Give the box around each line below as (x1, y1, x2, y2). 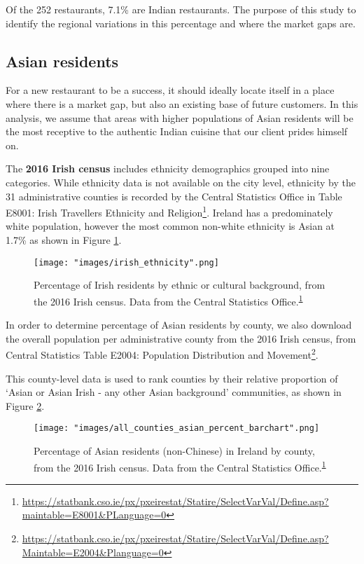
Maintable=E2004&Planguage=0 (22, 544, 164, 559)
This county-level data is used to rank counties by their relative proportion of (6, 371, 338, 385)
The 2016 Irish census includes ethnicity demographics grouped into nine (6, 161, 330, 176)
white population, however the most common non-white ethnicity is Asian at (6, 219, 335, 233)
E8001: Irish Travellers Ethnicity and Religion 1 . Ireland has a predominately (6, 203, 333, 219)
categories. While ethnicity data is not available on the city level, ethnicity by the (6, 174, 356, 189)
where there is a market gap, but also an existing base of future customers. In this (6, 96, 358, 111)
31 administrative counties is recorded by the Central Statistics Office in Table (6, 188, 342, 203)
